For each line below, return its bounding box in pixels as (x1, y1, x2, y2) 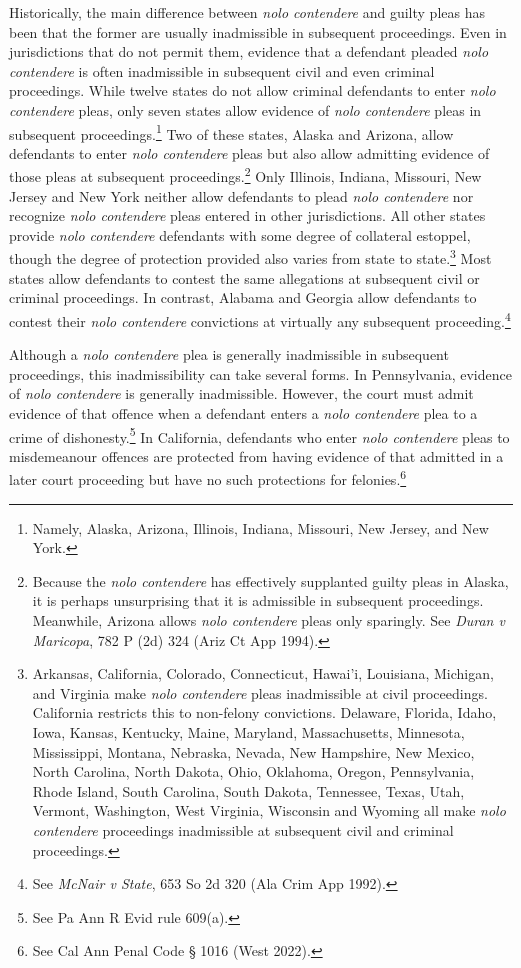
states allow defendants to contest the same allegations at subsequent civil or (9, 267, 480, 288)
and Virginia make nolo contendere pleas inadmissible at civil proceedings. (32, 682, 488, 703)
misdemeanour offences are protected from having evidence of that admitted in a (9, 445, 504, 466)
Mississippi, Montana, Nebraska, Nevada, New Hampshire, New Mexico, (32, 741, 475, 762)
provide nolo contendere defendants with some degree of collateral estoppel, (9, 224, 471, 245)
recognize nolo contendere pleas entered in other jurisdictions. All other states (9, 205, 486, 226)
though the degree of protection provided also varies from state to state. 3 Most (9, 245, 492, 269)
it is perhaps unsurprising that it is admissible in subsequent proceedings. (32, 590, 484, 611)
